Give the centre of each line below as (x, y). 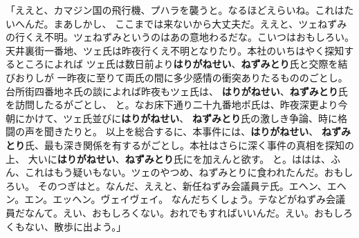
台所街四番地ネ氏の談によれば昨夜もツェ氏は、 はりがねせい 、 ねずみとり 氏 (177, 91)
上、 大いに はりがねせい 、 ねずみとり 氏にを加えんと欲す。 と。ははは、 (168, 158)
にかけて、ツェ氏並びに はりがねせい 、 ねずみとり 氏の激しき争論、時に (176, 118)
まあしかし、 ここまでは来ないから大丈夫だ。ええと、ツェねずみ (200, 23)
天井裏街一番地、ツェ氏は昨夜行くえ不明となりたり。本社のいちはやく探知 (175, 50)
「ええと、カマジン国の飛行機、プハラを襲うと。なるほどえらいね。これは (175, 10)
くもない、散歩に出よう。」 (66, 226)
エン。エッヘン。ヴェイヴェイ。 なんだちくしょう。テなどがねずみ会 (180, 199)
